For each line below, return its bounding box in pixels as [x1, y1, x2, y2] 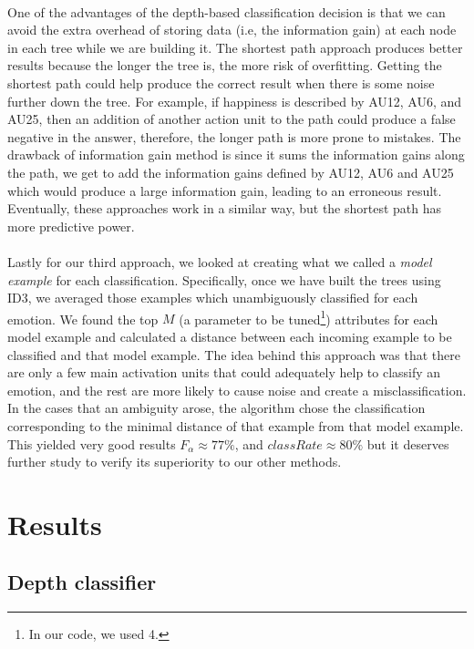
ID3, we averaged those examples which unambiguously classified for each [7, 288, 418, 307]
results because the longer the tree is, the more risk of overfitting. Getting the [7, 56, 442, 75]
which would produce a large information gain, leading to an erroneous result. [7, 180, 442, 200]
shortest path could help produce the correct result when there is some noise [7, 73, 435, 92]
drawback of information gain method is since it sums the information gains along [7, 145, 465, 164]
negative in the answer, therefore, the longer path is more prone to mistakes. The [7, 127, 461, 146]
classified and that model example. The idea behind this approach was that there [7, 345, 460, 364]
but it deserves [366, 434, 449, 453]
